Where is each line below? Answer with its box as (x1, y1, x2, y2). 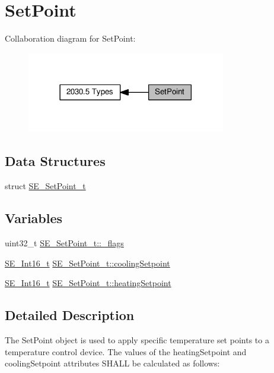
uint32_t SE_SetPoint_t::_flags (5, 236, 124, 249)
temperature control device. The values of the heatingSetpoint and (5, 345, 247, 358)
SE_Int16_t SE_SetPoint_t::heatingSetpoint (5, 277, 171, 289)
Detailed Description (5, 306, 135, 324)
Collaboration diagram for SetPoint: (5, 32, 136, 45)
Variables (5, 209, 63, 227)
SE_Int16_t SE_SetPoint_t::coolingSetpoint (5, 256, 170, 269)
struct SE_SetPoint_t (5, 180, 86, 192)
